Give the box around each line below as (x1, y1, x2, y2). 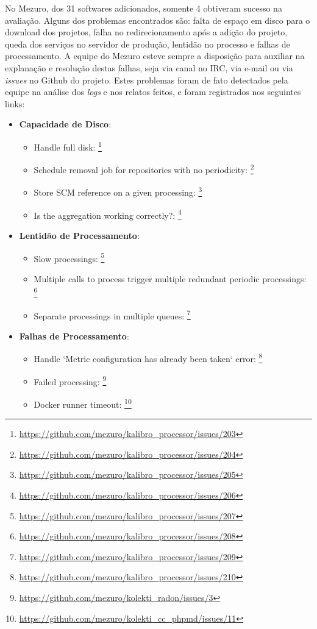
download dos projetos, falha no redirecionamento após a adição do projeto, (5, 26, 288, 38)
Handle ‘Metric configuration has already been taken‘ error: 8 (34, 350, 263, 365)
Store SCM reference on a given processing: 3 (34, 184, 202, 199)
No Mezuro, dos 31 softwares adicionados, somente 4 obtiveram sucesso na (5, 2, 282, 14)
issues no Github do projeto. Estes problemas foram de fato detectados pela (5, 73, 288, 86)
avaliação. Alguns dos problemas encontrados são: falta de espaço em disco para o (5, 13, 310, 26)
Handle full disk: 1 (34, 138, 102, 153)
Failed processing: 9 (34, 373, 107, 388)
